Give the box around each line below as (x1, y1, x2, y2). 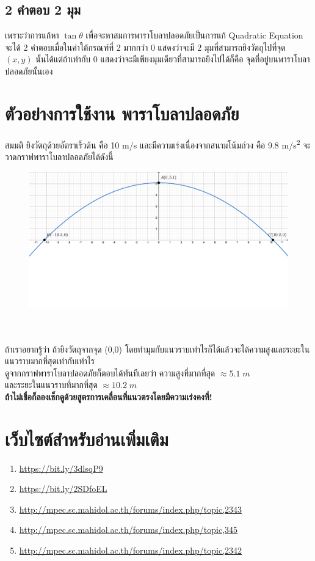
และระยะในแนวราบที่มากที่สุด (5, 378, 98, 391)
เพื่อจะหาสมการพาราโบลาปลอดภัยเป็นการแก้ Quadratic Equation (85, 29, 303, 42)
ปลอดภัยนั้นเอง (5, 64, 53, 77)
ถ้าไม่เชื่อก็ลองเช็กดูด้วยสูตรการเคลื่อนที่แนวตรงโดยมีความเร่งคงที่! (5, 390, 212, 403)
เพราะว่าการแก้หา (5, 29, 59, 42)
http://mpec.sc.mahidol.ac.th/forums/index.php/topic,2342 (19, 543, 242, 556)
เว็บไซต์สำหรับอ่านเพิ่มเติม (5, 426, 168, 451)
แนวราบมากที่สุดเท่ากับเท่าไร (5, 354, 95, 367)
